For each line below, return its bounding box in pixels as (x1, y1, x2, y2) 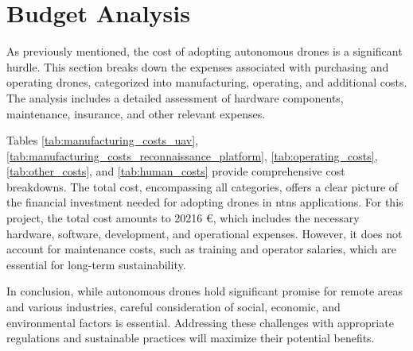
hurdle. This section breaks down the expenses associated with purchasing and (6, 58, 389, 75)
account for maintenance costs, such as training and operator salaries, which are (6, 241, 396, 257)
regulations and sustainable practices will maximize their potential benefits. (6, 330, 375, 346)
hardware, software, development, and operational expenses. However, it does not (6, 225, 403, 241)
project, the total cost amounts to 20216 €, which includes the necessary (6, 210, 360, 226)
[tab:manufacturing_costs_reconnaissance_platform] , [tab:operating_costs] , (6, 147, 378, 164)
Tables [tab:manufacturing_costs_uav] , (6, 132, 199, 148)
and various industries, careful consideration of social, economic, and (6, 299, 341, 315)
